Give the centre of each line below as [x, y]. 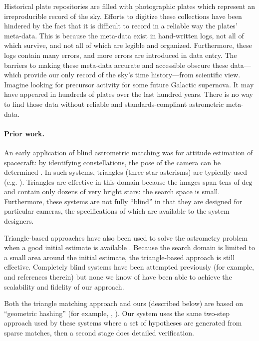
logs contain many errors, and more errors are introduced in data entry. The [121, 55]
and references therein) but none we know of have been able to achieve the [118, 277]
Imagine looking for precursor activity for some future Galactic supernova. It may [129, 84]
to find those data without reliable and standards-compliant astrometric [114, 104]
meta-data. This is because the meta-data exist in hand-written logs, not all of [124, 35]
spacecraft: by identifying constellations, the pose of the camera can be [112, 162]
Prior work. [24, 133]
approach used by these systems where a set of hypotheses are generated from [123, 323]
